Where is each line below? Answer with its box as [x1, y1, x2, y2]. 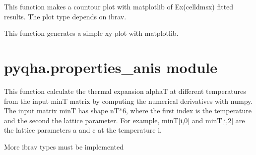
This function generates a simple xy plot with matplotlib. [4, 28, 179, 38]
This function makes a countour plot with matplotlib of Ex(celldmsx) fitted [4, 1, 234, 11]
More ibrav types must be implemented [4, 141, 124, 152]
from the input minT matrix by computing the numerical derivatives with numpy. [4, 95, 253, 106]
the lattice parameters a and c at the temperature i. [4, 125, 162, 135]
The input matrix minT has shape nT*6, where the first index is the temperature [4, 105, 252, 116]
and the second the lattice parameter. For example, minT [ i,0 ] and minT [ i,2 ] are [4, 115, 245, 125]
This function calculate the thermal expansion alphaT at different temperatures [4, 85, 246, 96]
